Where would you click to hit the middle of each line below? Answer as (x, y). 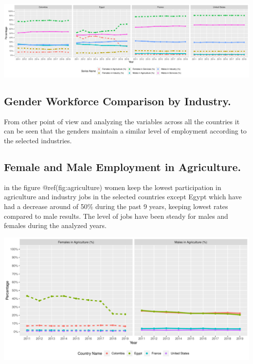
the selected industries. (38, 141)
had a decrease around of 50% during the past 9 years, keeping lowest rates (116, 206)
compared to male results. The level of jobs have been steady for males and (116, 216)
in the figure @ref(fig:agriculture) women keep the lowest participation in (113, 187)
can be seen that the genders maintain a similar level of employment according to (125, 131)
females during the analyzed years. (55, 225)
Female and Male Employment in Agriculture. (123, 167)
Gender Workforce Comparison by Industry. (117, 101)
